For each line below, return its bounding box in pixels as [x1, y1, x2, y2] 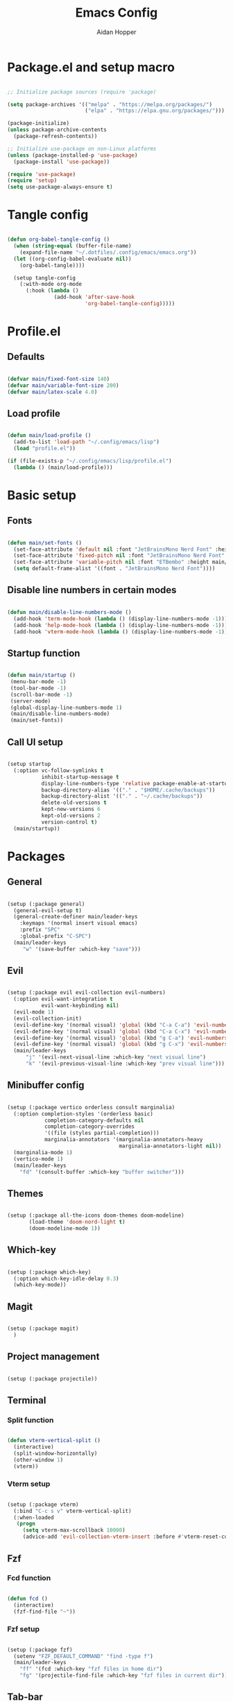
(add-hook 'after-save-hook [53, 293, 135, 301]
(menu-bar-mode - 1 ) [10, 678, 67, 685]
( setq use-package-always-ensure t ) [7, 184, 113, 191]
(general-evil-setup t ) [13, 907, 82, 914]
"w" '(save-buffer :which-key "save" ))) [22, 946, 141, 952]
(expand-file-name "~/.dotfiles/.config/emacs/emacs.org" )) [19, 248, 197, 256]
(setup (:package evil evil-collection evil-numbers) [7, 989, 166, 996]
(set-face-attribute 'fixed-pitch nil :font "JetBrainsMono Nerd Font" [13, 552, 225, 559]
